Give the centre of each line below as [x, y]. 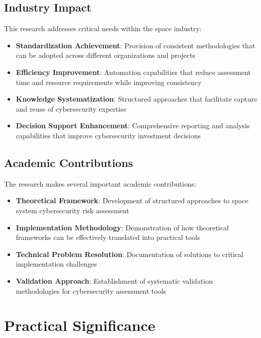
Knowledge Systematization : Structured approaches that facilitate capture [137, 99]
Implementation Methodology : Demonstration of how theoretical [122, 227]
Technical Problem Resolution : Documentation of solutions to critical [129, 254]
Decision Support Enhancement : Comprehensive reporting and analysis [133, 125]
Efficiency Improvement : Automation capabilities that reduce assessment [133, 72]
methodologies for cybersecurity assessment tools [91, 290]
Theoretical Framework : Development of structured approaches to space [132, 200]
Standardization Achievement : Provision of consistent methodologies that [136, 45]
